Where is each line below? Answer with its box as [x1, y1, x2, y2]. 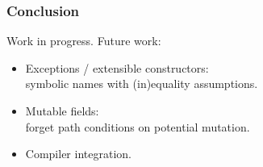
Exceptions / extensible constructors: [25, 59, 209, 76]
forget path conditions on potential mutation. [25, 118, 250, 135]
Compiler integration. [25, 145, 131, 162]
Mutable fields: [25, 102, 99, 119]
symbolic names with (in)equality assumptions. [25, 75, 258, 92]
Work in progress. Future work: [6, 32, 161, 49]
